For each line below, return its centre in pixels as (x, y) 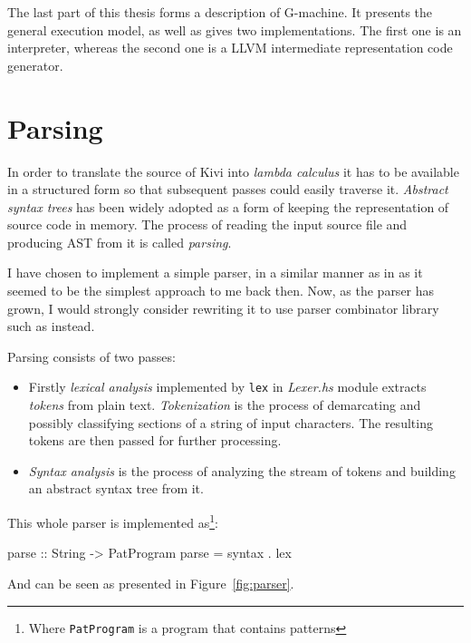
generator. (35, 65)
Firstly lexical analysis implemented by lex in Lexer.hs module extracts (227, 387)
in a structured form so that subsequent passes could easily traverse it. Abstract (228, 189)
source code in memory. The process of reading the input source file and (207, 224)
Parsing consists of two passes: (91, 356)
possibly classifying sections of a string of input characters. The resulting (231, 422)
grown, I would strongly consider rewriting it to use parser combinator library (223, 308)
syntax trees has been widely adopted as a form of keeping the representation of (228, 206)
